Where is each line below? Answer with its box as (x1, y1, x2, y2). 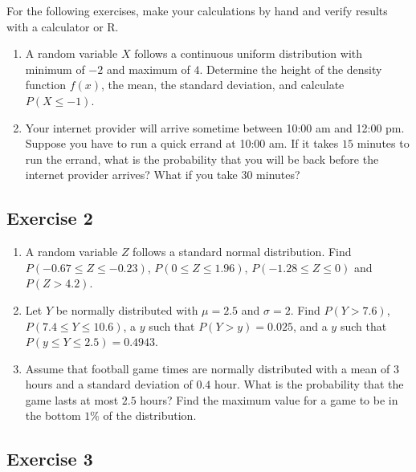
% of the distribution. (90, 407, 197, 424)
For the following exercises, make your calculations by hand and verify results (6, 2, 388, 18)
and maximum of (106, 60, 190, 77)
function (25, 76, 66, 93)
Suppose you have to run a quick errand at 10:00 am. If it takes (25, 135, 339, 152)
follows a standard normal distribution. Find (133, 243, 352, 260)
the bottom (25, 407, 81, 424)
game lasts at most (25, 391, 119, 408)
